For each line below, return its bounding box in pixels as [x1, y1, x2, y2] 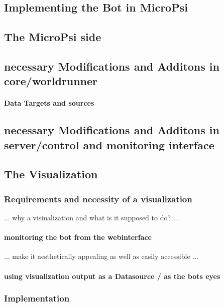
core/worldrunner [4, 73, 98, 89]
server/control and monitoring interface [4, 137, 214, 152]
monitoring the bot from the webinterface [4, 232, 152, 242]
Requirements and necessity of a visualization [4, 192, 192, 205]
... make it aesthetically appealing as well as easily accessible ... [4, 251, 198, 261]
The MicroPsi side [4, 29, 101, 45]
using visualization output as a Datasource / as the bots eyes [4, 270, 220, 281]
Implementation [4, 292, 70, 304]
